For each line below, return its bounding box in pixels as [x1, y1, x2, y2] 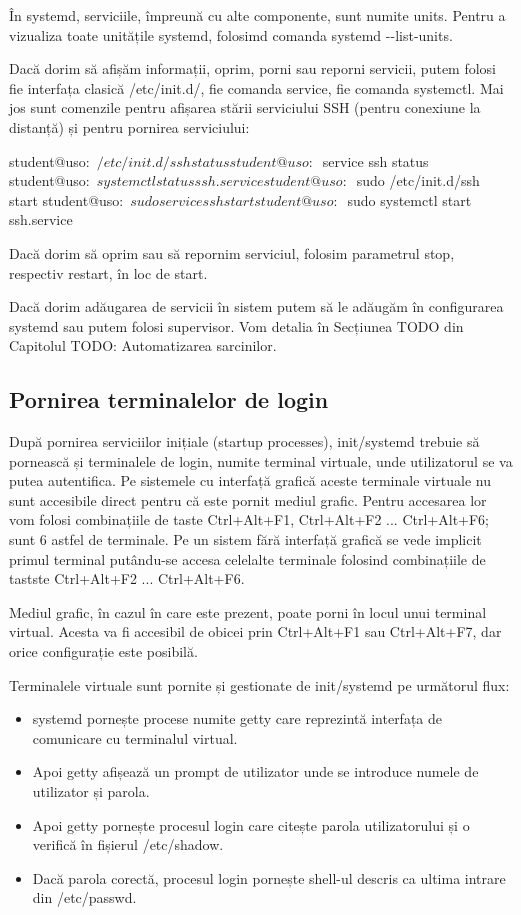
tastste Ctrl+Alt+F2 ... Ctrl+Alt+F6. [9, 568, 245, 589]
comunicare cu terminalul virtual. [32, 727, 238, 748]
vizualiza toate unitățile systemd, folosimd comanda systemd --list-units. [9, 24, 453, 45]
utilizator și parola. [32, 781, 150, 802]
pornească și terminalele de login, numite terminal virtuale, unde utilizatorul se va [9, 450, 513, 471]
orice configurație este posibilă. [9, 641, 198, 662]
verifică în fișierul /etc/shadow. [32, 834, 224, 855]
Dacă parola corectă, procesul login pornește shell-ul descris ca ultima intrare [32, 867, 506, 888]
